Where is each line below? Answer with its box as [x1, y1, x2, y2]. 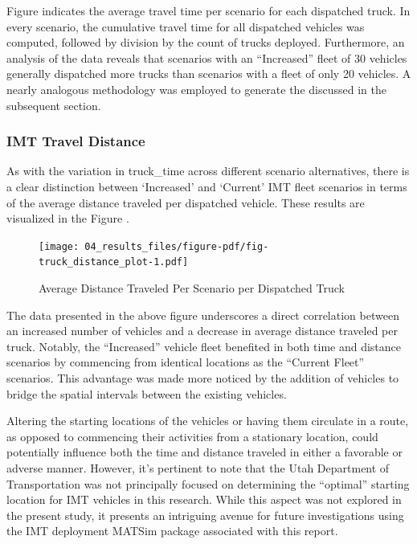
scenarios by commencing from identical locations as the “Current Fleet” [6, 354, 365, 370]
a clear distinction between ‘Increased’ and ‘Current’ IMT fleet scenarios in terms [6, 178, 407, 194]
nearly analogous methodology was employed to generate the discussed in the [6, 80, 386, 97]
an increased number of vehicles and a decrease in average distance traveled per [6, 322, 398, 339]
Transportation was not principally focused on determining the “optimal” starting [6, 475, 410, 492]
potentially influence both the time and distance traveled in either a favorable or [6, 444, 403, 460]
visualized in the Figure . [6, 210, 129, 227]
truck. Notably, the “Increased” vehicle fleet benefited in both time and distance [6, 337, 402, 354]
